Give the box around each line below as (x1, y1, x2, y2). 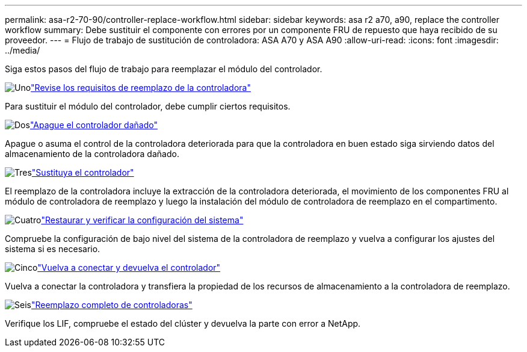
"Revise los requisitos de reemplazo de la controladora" (31, 82, 251, 93)
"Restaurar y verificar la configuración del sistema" (41, 215, 244, 225)
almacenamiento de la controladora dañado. (5, 149, 179, 159)
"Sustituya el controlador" (31, 167, 134, 178)
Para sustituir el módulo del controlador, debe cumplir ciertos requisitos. (5, 101, 291, 111)
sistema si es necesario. (5, 244, 100, 254)
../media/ (5, 45, 40, 55)
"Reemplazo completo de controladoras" (31, 300, 193, 310)
